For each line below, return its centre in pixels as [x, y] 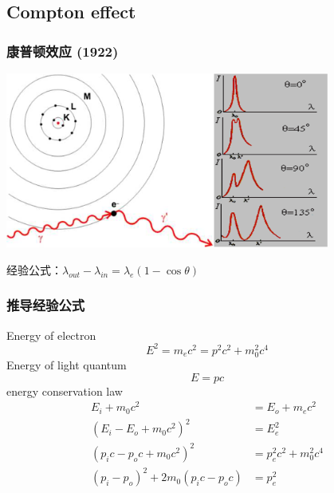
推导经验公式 [46, 305]
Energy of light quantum [67, 365]
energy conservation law [65, 390]
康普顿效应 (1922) [63, 51]
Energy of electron [51, 335]
